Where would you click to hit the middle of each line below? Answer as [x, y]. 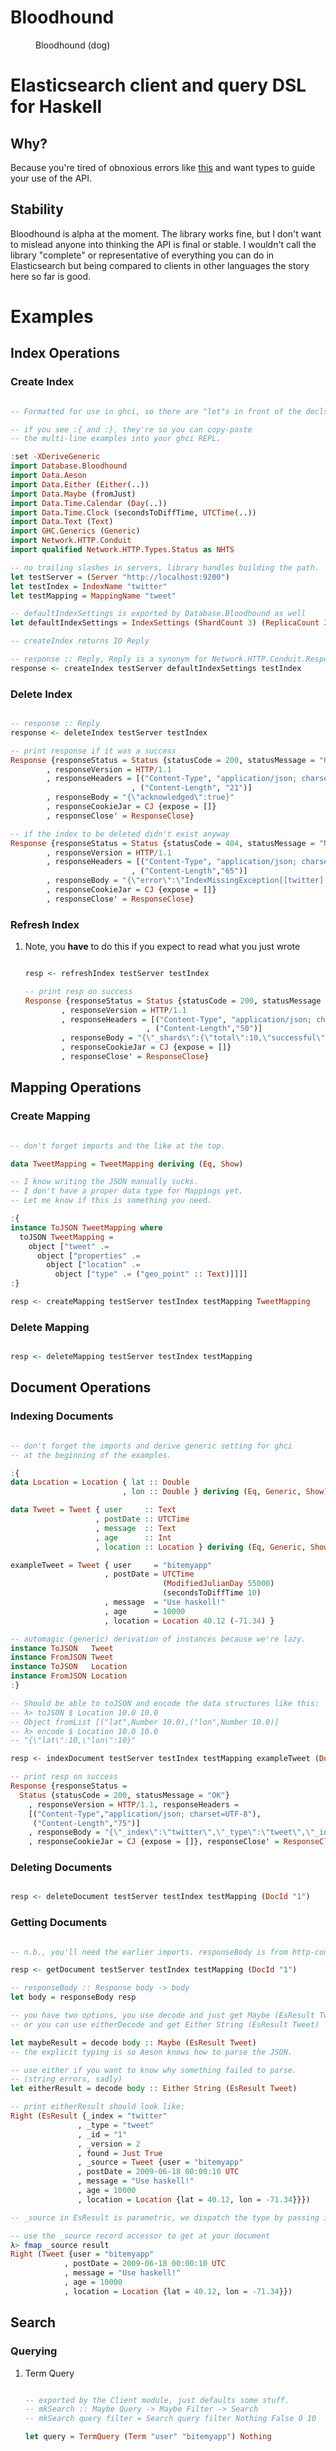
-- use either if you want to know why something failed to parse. [154, 2070]
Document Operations [81, 1387]
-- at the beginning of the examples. [91, 1455]
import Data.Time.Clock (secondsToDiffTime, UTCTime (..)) [133, 512]
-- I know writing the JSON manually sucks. [104, 1182]
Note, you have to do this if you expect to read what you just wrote [162, 947]
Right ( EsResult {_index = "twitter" [89, 2116]
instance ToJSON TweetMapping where [86, 1227]
